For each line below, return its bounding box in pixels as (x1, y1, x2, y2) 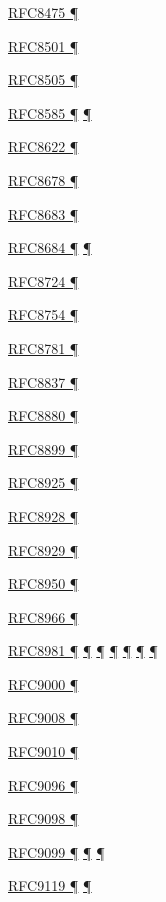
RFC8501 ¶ (8, 35, 79, 56)
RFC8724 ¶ (8, 270, 79, 291)
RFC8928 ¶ (8, 505, 79, 526)
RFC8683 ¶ (8, 203, 79, 224)
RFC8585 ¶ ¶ (8, 102, 92, 123)
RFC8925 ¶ (8, 472, 79, 493)
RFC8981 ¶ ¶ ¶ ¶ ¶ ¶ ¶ (8, 640, 158, 661)
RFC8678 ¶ (8, 169, 79, 190)
